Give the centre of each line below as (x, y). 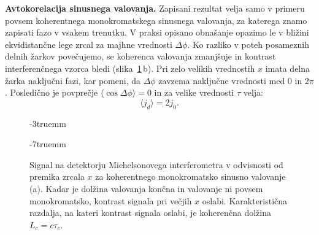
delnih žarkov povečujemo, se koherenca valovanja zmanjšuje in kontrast (140, 56)
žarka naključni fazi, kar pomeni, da (73, 80)
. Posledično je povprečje (52, 92)
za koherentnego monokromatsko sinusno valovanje (190, 176)
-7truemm (48, 144)
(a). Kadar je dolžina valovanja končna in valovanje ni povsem (146, 188)
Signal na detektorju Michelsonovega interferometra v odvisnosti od (156, 164)
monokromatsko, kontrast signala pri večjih (111, 200)
